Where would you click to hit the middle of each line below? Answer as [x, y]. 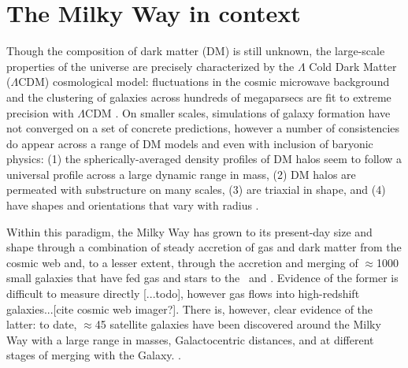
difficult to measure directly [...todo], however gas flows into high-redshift [183, 294]
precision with [40, 112]
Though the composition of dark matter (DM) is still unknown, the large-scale [196, 51]
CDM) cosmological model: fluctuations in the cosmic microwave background [204, 82]
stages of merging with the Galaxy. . [94, 355]
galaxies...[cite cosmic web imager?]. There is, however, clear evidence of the [190, 309]
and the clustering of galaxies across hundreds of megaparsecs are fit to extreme [199, 97]
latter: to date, [42, 324]
